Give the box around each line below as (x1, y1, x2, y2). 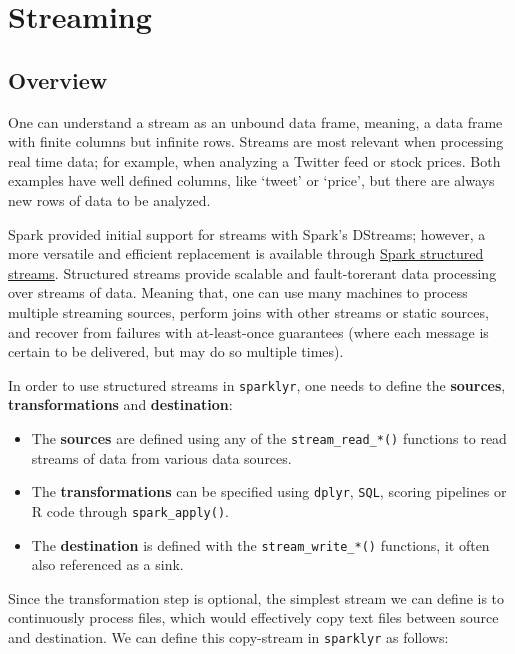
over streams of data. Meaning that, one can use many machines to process (8, 282, 468, 303)
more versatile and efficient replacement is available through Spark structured (8, 243, 484, 264)
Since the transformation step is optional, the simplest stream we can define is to (8, 587, 505, 608)
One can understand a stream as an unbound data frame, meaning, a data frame (8, 111, 503, 132)
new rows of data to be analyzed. (8, 189, 211, 210)
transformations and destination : (8, 394, 233, 415)
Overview (8, 64, 108, 95)
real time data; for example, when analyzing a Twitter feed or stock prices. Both (8, 150, 501, 171)
